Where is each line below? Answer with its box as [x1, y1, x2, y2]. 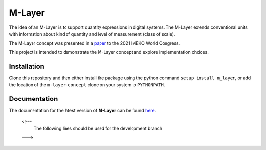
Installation [9, 62, 44, 71]
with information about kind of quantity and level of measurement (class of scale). [9, 31, 175, 37]
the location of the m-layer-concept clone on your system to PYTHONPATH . [9, 82, 165, 88]
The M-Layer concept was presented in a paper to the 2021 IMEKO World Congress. [9, 40, 180, 46]
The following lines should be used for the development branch [33, 125, 163, 131]
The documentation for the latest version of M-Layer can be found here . [9, 107, 156, 113]
